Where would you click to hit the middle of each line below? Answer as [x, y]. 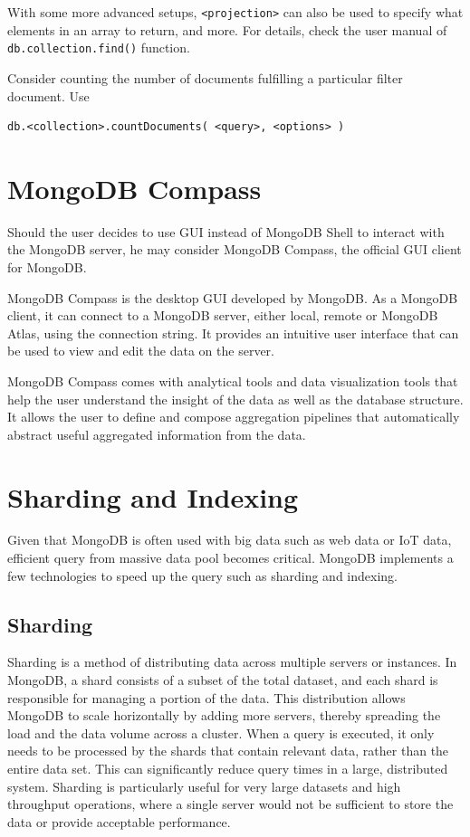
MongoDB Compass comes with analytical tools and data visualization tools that [233, 380]
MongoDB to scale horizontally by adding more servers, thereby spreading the [224, 715]
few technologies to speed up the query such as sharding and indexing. [202, 575]
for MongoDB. [47, 267]
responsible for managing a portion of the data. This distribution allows [206, 697]
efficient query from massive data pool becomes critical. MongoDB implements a [230, 558]
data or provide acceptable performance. [119, 821]
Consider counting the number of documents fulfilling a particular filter [205, 77]
